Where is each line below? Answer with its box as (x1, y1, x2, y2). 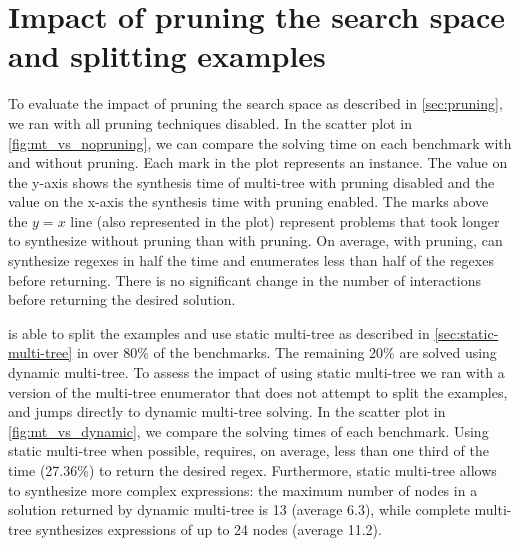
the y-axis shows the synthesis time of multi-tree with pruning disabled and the (8, 171, 495, 192)
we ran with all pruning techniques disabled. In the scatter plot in (8, 112, 413, 133)
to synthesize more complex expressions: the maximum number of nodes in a (8, 479, 478, 500)
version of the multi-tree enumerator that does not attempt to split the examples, (8, 381, 508, 402)
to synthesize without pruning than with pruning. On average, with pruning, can (8, 230, 503, 251)
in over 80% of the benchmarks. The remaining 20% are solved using (76, 342, 497, 363)
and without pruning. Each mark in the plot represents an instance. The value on (8, 152, 508, 173)
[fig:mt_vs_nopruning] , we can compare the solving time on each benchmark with (8, 132, 512, 153)
